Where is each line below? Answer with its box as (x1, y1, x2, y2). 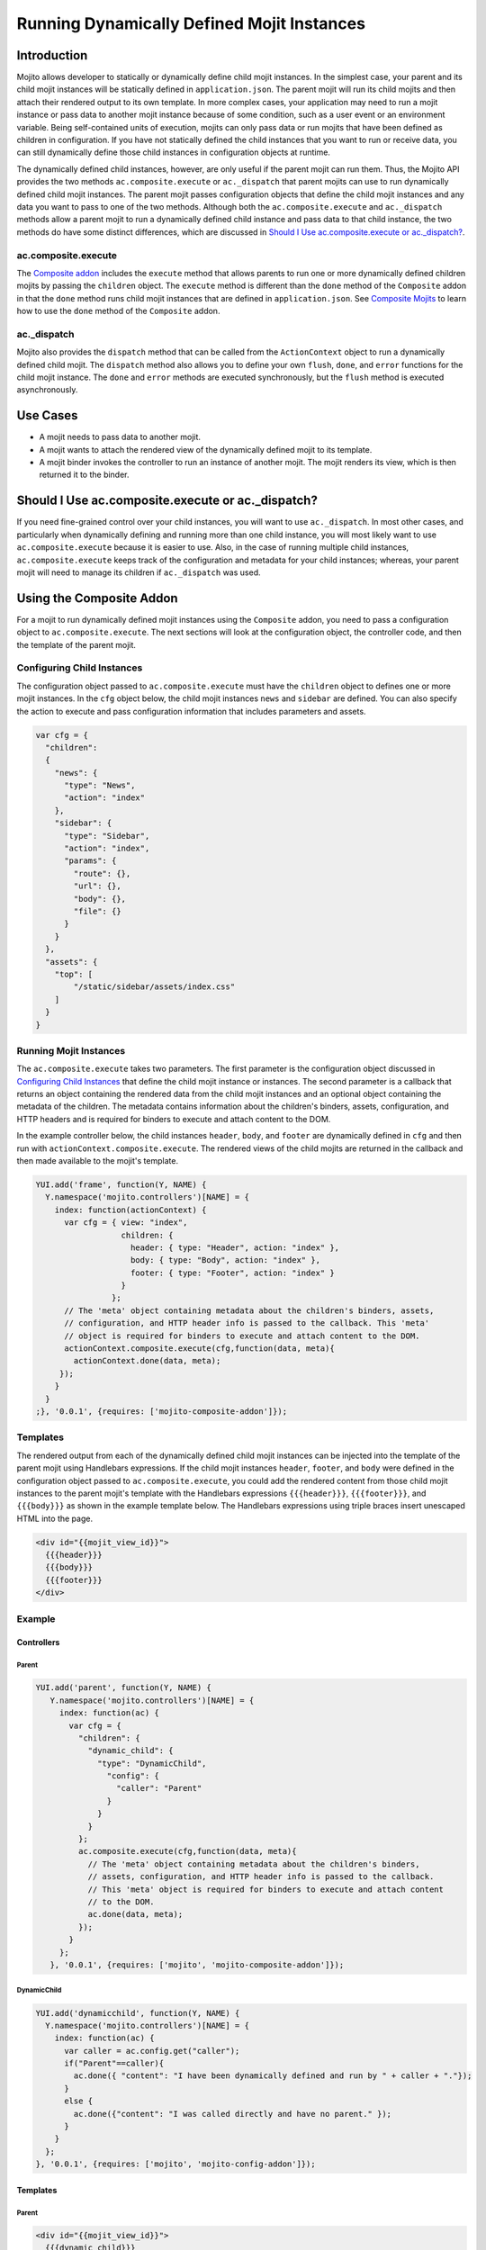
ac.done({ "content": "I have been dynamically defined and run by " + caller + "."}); (73, 2071, 472, 2081)
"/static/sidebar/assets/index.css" (73, 982, 236, 992)
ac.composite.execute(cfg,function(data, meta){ (77, 1846, 297, 1857)
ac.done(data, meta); (87, 1909, 184, 1920)
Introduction (16, 48, 88, 63)
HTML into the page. (16, 1513, 94, 1524)
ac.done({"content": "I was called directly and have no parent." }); (73, 2109, 391, 2119)
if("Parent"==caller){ (64, 2058, 165, 2069)
